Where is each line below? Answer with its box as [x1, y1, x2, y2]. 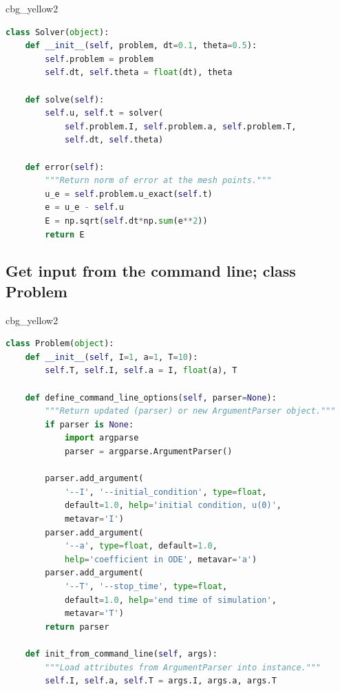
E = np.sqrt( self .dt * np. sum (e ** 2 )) [45, 215, 208, 226]
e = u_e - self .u [45, 202, 124, 213]
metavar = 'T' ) [64, 608, 124, 619]
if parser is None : [45, 419, 134, 429]
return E [45, 229, 85, 240]
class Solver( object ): [6, 27, 109, 37]
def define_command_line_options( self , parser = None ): [25, 392, 277, 403]
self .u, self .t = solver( [45, 108, 164, 118]
